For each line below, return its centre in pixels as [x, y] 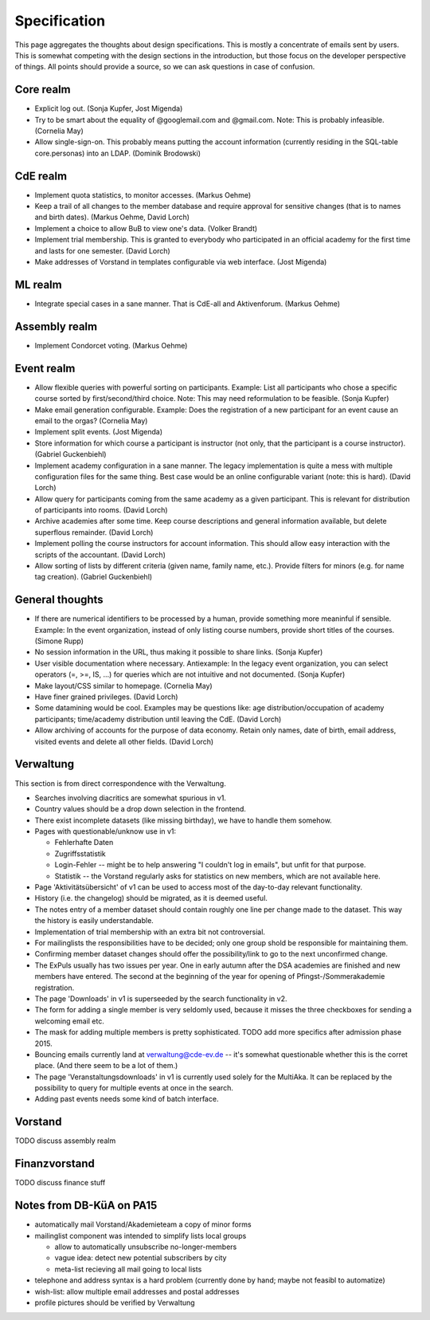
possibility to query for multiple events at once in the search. [134, 1088]
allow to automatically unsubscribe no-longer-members [146, 1247]
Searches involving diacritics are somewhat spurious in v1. [131, 798]
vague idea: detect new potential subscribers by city [141, 1258]
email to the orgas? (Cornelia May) [91, 420]
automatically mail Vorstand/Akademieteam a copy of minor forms [143, 1224]
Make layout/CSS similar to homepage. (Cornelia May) [123, 686]
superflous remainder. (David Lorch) [94, 532]
